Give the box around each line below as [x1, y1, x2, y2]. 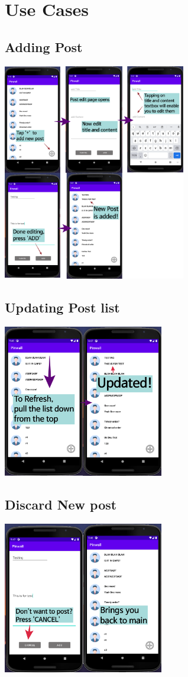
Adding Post [5, 37, 83, 56]
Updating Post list [5, 298, 120, 316]
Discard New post [5, 495, 117, 513]
